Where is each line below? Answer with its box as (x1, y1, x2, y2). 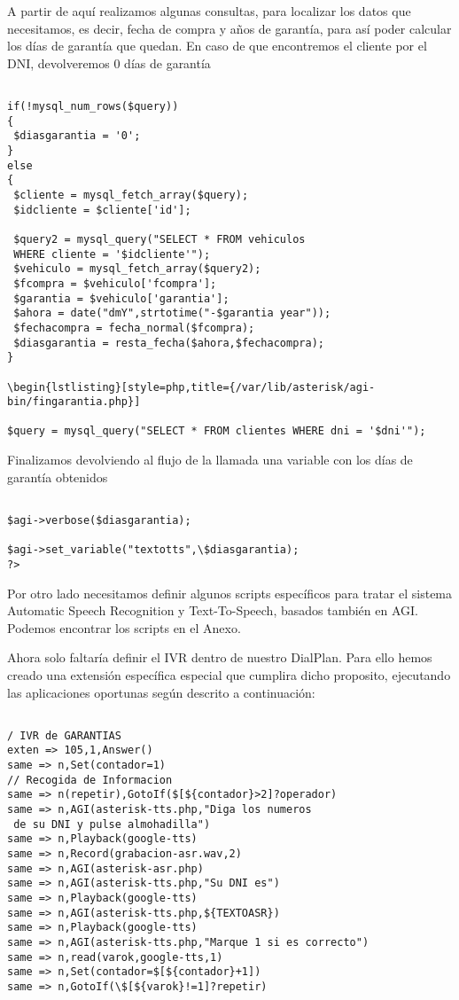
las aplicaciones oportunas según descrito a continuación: (7, 683, 315, 701)
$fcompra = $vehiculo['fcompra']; (13, 277, 217, 290)
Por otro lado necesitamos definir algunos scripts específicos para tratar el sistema (7, 583, 453, 602)
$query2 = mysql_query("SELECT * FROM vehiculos (13, 232, 306, 246)
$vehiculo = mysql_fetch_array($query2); (13, 262, 261, 276)
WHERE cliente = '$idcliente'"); (13, 247, 211, 261)
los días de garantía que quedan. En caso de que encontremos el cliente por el (7, 36, 427, 55)
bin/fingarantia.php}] (7, 395, 141, 409)
